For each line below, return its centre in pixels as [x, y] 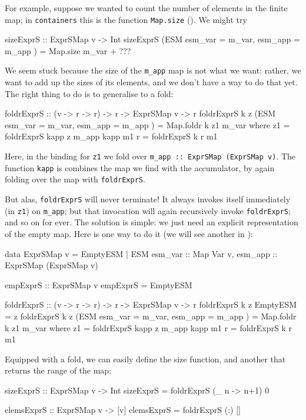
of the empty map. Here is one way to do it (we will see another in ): [129, 233]
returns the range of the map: [58, 370]
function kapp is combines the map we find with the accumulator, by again [140, 167]
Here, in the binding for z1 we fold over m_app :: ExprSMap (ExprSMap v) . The [150, 156]
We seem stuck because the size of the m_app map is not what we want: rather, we [153, 70]
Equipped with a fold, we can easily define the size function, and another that [145, 359]
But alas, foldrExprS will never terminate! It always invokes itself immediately [148, 199]
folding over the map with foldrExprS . [75, 179]
